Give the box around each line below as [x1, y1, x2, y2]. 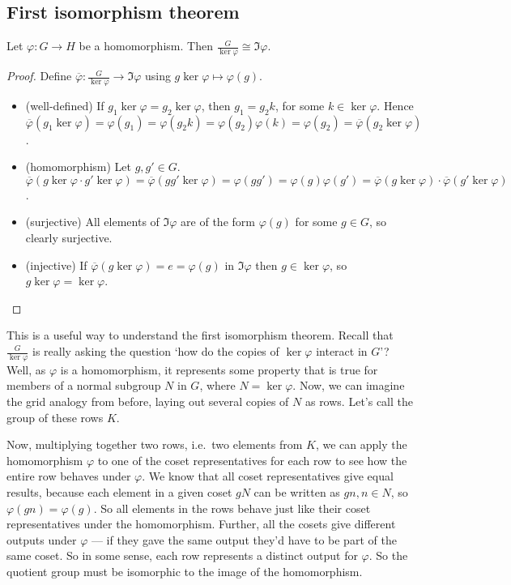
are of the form [181, 213, 255, 230]
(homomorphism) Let [25, 158, 131, 175]
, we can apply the [315, 436, 407, 453]
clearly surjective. [25, 229, 113, 246]
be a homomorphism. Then [79, 37, 213, 54]
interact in [316, 343, 368, 359]
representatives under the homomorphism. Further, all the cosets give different [6, 515, 396, 532]
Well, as [6, 361, 46, 378]
